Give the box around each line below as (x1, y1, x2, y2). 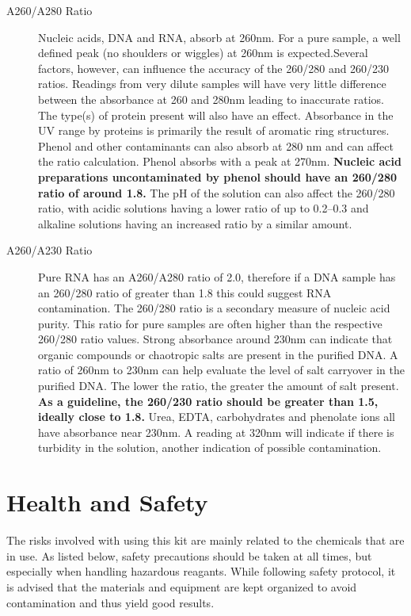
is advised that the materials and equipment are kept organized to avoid (6, 578, 357, 595)
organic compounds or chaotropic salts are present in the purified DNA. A (38, 346, 398, 362)
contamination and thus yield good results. (6, 594, 215, 610)
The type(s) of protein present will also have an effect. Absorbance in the (38, 106, 394, 123)
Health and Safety (6, 486, 208, 518)
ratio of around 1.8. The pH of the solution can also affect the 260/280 (38, 184, 395, 201)
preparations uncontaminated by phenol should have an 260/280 (38, 168, 398, 185)
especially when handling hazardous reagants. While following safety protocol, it (6, 563, 396, 580)
